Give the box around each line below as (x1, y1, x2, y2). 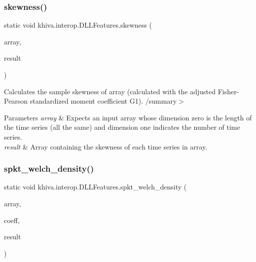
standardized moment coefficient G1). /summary (30, 96, 177, 106)
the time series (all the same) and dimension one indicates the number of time (4, 122, 240, 132)
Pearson (4, 96, 28, 106)
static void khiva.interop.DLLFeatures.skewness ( (4, 20, 152, 30)
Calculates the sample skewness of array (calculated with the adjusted (4, 86, 216, 96)
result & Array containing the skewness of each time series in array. (4, 141, 208, 151)
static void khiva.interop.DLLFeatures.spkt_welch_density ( (4, 182, 187, 192)
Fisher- (218, 86, 239, 96)
